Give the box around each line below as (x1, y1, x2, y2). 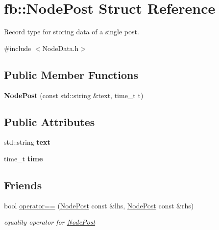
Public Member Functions (4, 67, 138, 82)
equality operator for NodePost (4, 217, 96, 227)
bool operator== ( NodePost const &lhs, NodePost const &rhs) (4, 200, 194, 210)
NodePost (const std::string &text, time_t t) (4, 90, 144, 100)
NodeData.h (42, 43, 79, 53)
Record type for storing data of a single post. (4, 26, 139, 37)
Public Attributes (4, 114, 95, 129)
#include (4, 43, 31, 53)
